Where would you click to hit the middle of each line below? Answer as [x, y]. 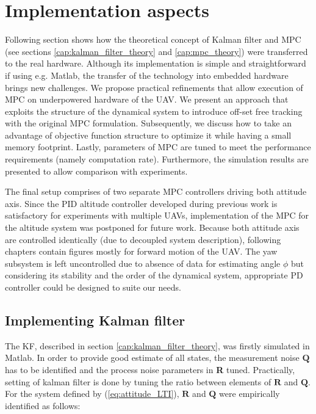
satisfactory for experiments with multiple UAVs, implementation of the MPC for [157, 215]
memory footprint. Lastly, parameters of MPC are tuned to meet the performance [158, 147]
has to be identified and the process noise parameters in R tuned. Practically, [150, 369]
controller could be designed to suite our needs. [93, 287]
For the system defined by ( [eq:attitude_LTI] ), [92, 394]
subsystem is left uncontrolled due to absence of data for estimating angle [143, 263]
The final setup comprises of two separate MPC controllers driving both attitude [156, 191]
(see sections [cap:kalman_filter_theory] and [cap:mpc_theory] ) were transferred [156, 51]
